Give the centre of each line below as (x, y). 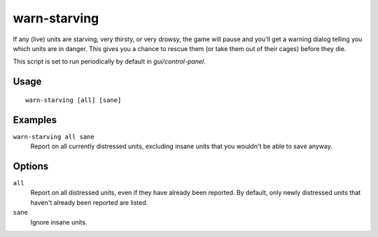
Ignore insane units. (59, 222)
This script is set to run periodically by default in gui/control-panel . (109, 62)
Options (31, 166)
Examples (35, 120)
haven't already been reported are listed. (89, 202)
